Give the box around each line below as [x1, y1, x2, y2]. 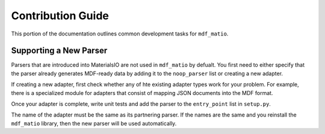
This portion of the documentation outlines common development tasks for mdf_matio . [11, 30, 229, 37]
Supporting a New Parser [11, 46, 108, 56]
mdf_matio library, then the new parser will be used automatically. [11, 120, 177, 127]
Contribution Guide [11, 9, 110, 22]
